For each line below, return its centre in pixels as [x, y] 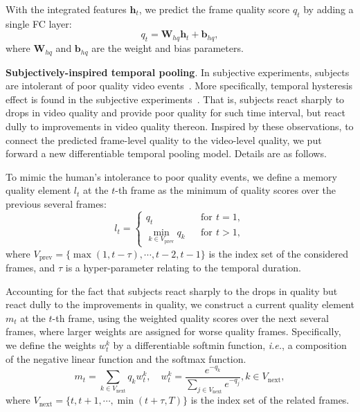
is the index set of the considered [279, 253]
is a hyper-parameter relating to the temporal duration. [183, 268]
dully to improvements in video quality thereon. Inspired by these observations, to [180, 126]
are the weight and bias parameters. [168, 48]
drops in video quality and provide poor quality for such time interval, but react [175, 113]
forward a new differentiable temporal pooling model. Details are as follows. [166, 153]
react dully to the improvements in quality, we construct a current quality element [180, 304]
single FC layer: [39, 23]
